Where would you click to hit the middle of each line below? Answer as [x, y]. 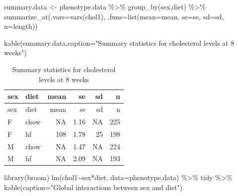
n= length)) [21, 26]
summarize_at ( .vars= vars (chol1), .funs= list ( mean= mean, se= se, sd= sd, [114, 16]
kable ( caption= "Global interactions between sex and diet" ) [93, 187]
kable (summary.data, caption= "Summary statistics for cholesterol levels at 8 [119, 43]
